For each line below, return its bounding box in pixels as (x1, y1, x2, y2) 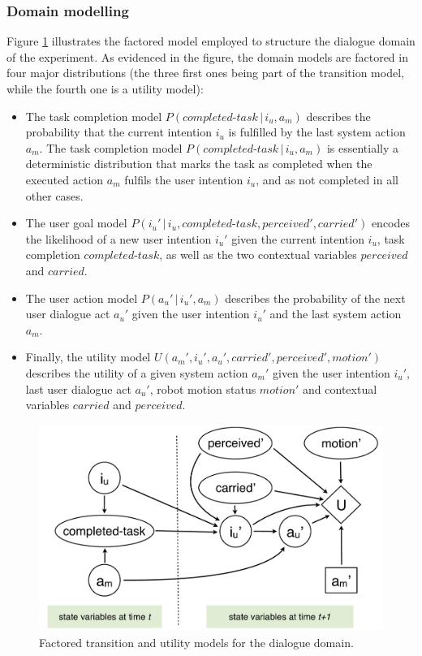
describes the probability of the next (225, 289, 406, 306)
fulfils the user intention (124, 170, 243, 188)
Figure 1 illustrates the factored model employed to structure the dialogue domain (6, 32, 416, 50)
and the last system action (269, 305, 402, 322)
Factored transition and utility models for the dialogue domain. (39, 633, 354, 650)
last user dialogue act (25, 380, 131, 397)
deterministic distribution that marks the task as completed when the (25, 155, 372, 172)
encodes (371, 214, 411, 231)
